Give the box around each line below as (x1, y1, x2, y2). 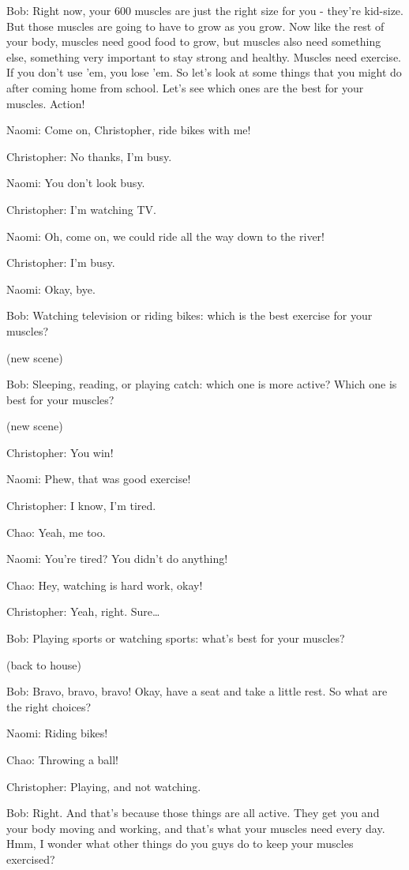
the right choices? (6, 698, 92, 714)
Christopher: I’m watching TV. (6, 201, 156, 217)
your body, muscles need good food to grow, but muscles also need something (6, 33, 381, 50)
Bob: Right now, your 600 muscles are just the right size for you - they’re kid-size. (6, 2, 403, 18)
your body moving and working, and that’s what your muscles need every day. (6, 819, 385, 836)
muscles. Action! (6, 95, 85, 111)
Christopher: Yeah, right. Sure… (6, 603, 160, 620)
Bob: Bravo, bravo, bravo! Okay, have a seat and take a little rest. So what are (6, 683, 388, 699)
